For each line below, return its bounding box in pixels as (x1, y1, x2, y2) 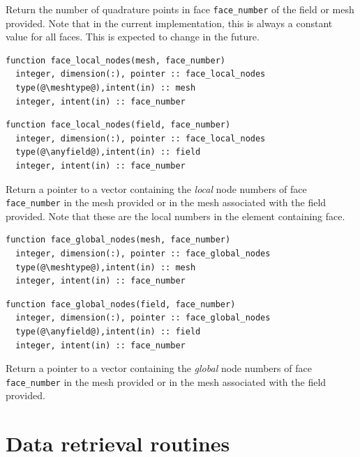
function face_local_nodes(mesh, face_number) (6, 55, 225, 65)
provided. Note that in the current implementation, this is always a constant (6, 15, 333, 30)
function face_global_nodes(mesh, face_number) (6, 235, 231, 245)
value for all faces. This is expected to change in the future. (6, 29, 260, 44)
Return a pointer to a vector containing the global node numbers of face (6, 361, 312, 375)
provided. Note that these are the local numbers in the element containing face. (6, 208, 345, 223)
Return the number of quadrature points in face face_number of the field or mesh (6, 2, 354, 16)
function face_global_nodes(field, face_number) (6, 299, 236, 309)
